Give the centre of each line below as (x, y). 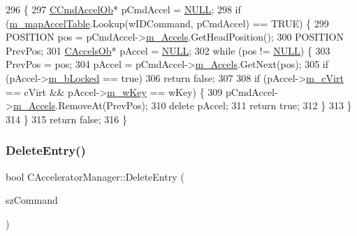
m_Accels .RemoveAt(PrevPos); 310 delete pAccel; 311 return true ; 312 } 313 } (182, 105)
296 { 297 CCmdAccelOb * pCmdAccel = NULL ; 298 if (123, 9)
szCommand (32, 200)
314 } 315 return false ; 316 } (67, 119)
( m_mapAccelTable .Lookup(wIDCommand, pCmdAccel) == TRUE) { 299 (167, 23)
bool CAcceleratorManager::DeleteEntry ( (95, 176)
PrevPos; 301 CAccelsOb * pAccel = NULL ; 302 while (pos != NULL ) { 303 (168, 50)
